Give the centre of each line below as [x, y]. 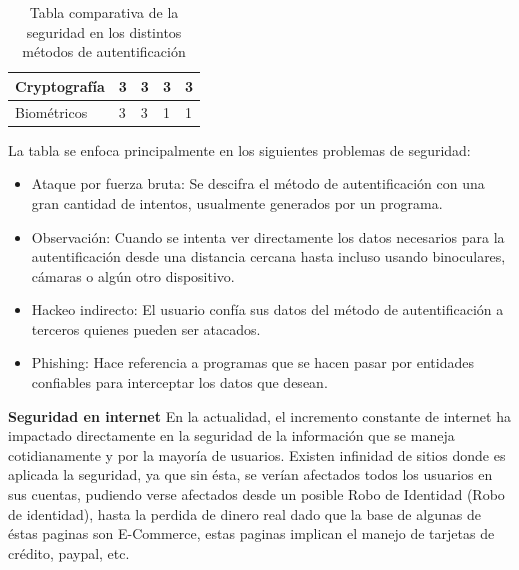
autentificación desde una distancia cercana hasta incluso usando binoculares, [268, 256]
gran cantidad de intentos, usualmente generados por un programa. [237, 202]
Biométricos [51, 111]
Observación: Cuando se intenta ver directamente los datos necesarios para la [268, 236]
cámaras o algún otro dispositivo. [133, 275]
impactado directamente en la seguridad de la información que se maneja [231, 435]
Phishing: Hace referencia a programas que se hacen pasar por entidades [252, 362]
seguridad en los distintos [104, 31]
